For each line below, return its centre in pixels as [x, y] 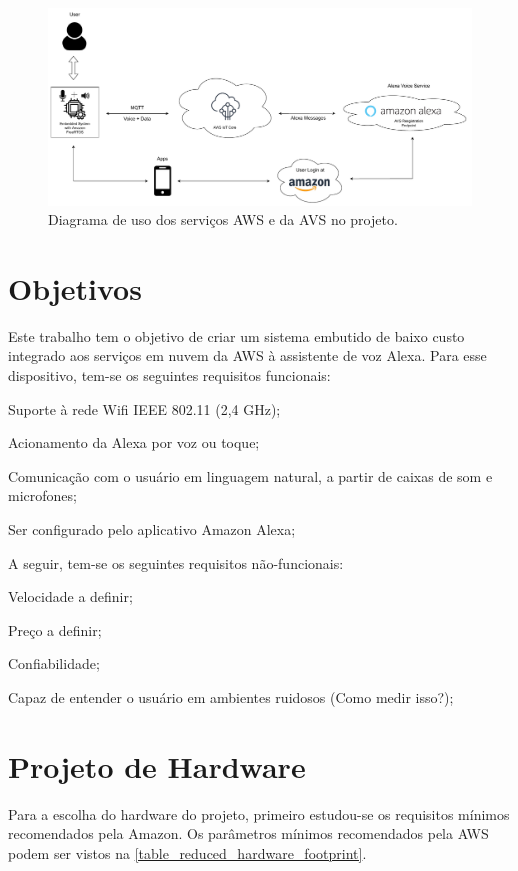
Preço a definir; [55, 629]
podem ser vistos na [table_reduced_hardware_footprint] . [187, 852]
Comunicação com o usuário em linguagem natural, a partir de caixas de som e [250, 475]
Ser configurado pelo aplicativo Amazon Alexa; [152, 528]
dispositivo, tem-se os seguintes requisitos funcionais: [169, 375]
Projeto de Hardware [157, 765]
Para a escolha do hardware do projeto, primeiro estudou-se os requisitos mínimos [259, 813]
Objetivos [75, 287]
